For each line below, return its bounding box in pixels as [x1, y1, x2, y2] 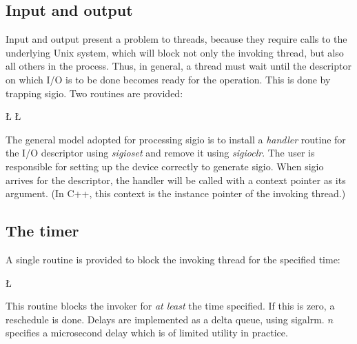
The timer [6, 220, 79, 241]
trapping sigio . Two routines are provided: [6, 85, 183, 100]
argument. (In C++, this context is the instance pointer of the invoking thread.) [6, 186, 346, 201]
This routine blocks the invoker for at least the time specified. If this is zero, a [6, 299, 335, 313]
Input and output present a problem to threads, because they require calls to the [6, 32, 347, 46]
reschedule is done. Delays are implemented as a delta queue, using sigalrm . [6, 312, 325, 326]
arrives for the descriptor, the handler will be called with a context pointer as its [6, 172, 346, 187]
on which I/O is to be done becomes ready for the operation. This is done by [6, 72, 331, 86]
